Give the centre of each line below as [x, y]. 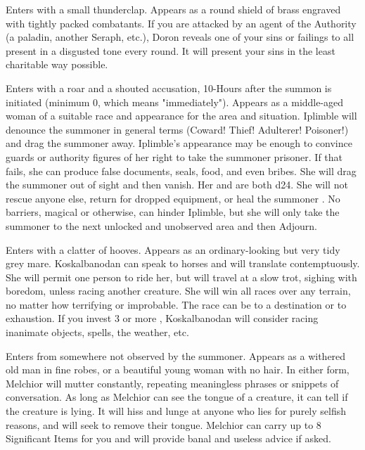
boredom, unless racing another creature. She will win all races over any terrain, [178, 291]
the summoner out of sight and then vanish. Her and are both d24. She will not [177, 185]
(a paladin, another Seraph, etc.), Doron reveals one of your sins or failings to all [180, 37]
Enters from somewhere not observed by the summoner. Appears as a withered [176, 355]
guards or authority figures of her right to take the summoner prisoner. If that [174, 156]
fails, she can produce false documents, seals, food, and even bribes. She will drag [181, 171]
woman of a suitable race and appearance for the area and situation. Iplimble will [181, 116]
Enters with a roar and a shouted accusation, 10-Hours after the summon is [169, 88]
